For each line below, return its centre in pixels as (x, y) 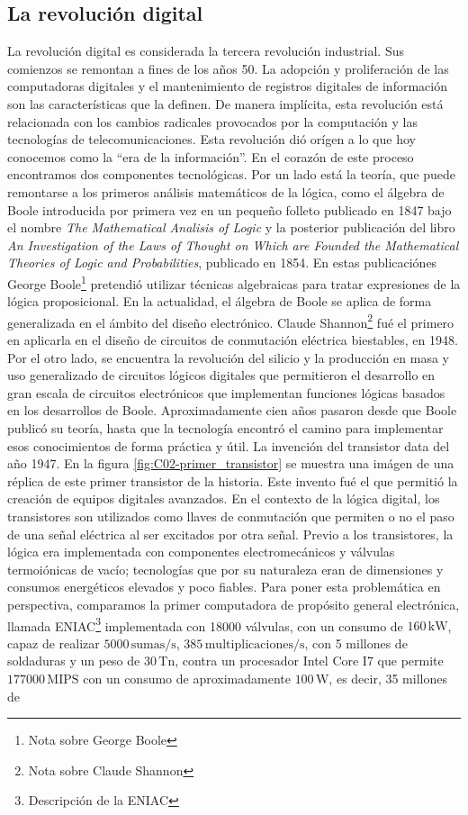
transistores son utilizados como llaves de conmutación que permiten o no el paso (231, 516)
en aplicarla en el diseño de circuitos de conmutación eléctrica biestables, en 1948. (233, 340)
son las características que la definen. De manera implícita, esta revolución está (225, 103)
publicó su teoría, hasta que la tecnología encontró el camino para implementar (225, 427)
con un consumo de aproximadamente (187, 678)
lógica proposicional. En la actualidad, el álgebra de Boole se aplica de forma (220, 301)
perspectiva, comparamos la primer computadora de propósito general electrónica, (234, 604)
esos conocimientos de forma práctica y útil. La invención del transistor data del (229, 445)
